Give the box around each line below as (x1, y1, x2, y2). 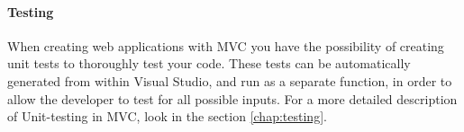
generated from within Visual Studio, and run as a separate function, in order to (7, 71, 452, 90)
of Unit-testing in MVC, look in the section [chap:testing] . (7, 107, 327, 126)
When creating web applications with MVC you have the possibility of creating (7, 36, 444, 55)
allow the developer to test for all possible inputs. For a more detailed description (7, 89, 458, 108)
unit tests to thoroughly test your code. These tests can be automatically (7, 54, 411, 73)
